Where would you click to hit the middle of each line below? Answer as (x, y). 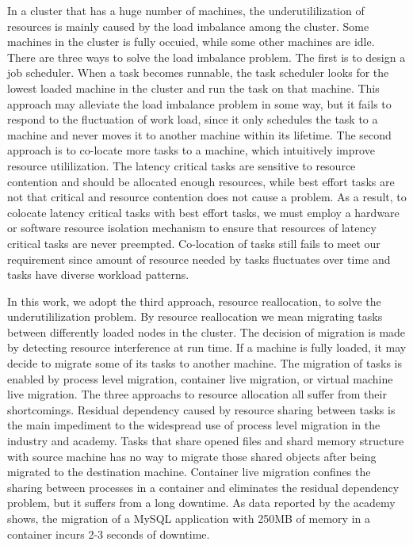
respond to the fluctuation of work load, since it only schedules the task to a (193, 119)
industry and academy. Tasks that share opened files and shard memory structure (206, 441)
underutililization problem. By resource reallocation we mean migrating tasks (195, 316)
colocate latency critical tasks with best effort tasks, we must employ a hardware (203, 212)
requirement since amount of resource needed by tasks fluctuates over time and (199, 259)
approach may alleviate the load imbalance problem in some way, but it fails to (199, 103)
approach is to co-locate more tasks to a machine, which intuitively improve (191, 150)
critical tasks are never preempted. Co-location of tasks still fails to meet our (194, 243)
